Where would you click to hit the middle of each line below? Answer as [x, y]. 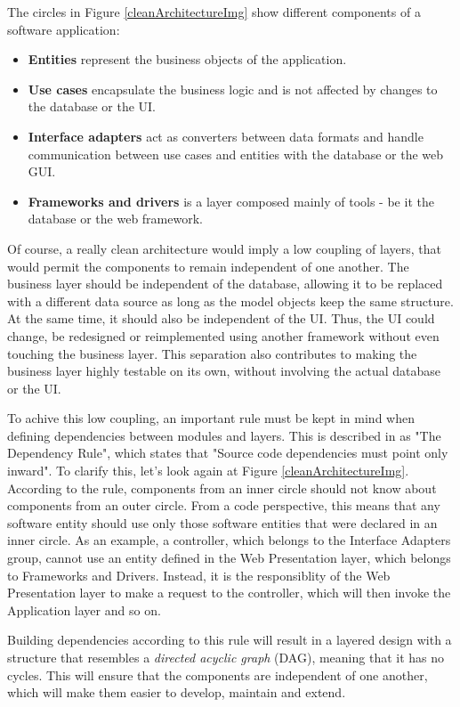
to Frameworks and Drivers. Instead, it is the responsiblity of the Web [199, 575]
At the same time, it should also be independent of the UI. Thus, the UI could [221, 318]
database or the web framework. [115, 219]
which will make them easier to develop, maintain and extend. [177, 692]
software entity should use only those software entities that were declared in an [222, 522]
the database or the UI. [92, 106]
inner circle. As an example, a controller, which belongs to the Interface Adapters [229, 540]
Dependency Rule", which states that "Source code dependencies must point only [228, 453]
